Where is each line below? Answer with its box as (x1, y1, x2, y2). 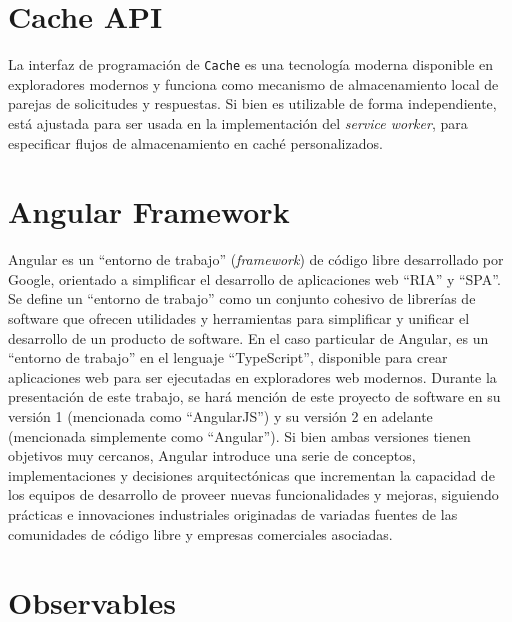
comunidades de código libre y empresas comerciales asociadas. (8, 523, 393, 544)
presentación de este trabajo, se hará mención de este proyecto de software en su (8, 386, 501, 407)
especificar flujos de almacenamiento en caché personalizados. (8, 132, 383, 153)
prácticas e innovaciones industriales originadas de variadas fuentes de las (8, 504, 458, 524)
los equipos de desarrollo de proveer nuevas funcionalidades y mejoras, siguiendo (8, 484, 499, 505)
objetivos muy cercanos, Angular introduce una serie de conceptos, (8, 445, 416, 466)
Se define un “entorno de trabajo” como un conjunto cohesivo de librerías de (8, 288, 476, 309)
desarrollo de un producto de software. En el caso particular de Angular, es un (8, 327, 489, 348)
